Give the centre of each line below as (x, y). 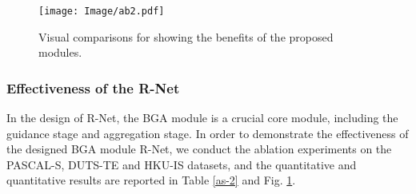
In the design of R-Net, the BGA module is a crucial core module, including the (202, 118)
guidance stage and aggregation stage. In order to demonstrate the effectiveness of (208, 133)
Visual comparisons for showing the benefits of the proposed (186, 36)
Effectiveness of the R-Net (93, 87)
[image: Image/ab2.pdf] (102, 11)
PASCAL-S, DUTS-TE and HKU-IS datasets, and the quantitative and (182, 164)
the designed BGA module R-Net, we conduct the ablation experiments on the (199, 149)
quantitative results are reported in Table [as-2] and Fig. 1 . (151, 180)
